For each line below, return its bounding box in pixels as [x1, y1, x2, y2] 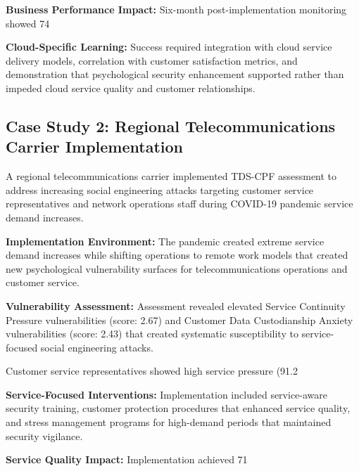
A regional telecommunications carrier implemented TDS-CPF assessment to [6, 169, 337, 183]
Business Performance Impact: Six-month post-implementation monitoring [6, 2, 347, 16]
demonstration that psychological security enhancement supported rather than [6, 67, 344, 82]
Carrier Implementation [6, 136, 183, 157]
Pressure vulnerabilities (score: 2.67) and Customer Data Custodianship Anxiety [6, 312, 353, 327]
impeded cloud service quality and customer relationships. [6, 80, 256, 95]
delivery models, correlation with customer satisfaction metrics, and [6, 53, 298, 67]
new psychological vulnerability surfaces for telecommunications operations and [6, 261, 348, 276]
